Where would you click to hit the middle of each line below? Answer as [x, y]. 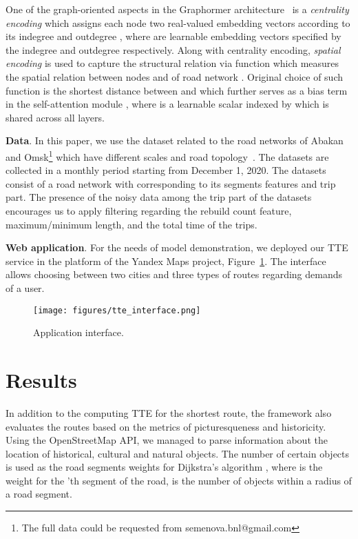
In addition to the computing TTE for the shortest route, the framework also [169, 412]
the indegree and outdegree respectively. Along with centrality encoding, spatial [173, 49]
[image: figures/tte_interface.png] [117, 310]
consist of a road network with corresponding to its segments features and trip [171, 183]
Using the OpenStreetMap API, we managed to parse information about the [167, 440]
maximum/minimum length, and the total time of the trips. [131, 224]
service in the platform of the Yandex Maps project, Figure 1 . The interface [166, 261]
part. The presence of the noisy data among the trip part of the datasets [159, 197]
